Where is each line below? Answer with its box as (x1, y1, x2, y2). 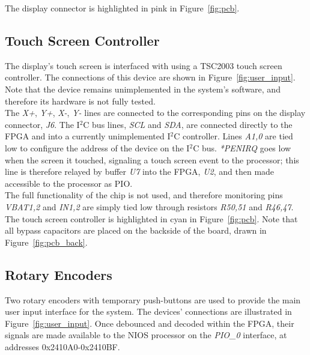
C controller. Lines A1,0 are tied (174, 130, 293, 142)
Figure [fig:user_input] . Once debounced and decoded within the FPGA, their (5, 317, 294, 329)
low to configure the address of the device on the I (5, 141, 190, 154)
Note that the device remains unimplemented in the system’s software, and (5, 82, 281, 95)
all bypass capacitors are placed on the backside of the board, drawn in (5, 224, 267, 237)
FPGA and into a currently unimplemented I (5, 130, 171, 142)
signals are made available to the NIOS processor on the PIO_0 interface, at (5, 329, 287, 341)
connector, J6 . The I (5, 118, 80, 130)
